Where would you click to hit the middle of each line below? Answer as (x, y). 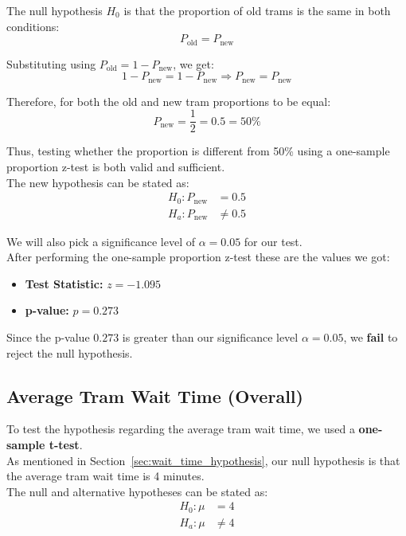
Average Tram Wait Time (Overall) (155, 395)
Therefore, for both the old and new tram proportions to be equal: (169, 101)
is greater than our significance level (210, 337)
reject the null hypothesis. (70, 352)
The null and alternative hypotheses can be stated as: (137, 491)
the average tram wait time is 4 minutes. (105, 476)
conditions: (33, 26)
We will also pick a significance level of (101, 241)
